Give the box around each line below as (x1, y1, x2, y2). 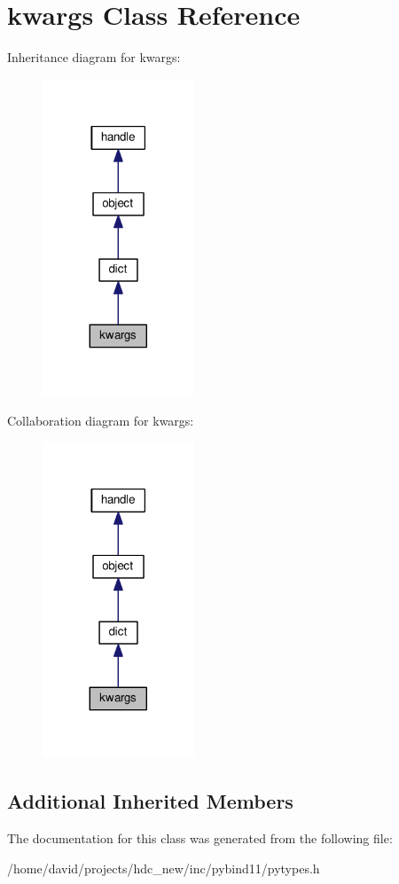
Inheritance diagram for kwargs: (7, 48, 181, 66)
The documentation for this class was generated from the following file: (7, 829, 393, 848)
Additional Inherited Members (7, 787, 293, 815)
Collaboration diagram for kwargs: (7, 411, 194, 429)
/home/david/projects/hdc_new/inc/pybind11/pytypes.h (7, 858, 320, 877)
